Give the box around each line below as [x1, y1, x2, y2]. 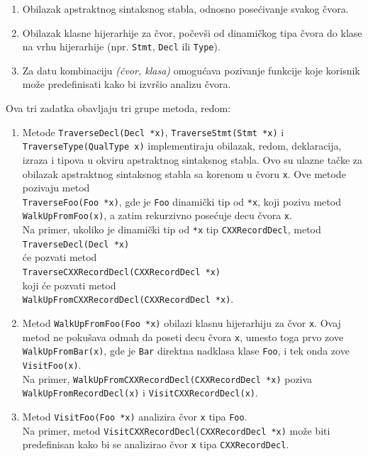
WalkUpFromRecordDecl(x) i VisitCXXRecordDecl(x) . [22, 385, 258, 400]
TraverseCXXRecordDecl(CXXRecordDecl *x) [22, 267, 221, 277]
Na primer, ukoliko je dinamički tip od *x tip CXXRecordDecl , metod [22, 222, 321, 237]
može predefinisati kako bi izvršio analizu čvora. [22, 77, 231, 91]
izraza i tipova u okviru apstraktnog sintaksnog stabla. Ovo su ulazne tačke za [22, 152, 363, 167]
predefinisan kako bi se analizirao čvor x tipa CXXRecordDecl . [22, 437, 289, 452]
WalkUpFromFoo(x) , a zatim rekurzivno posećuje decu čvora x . [22, 208, 292, 223]
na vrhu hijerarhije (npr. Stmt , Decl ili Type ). [22, 39, 221, 54]
